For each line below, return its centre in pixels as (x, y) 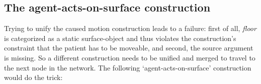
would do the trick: (33, 77)
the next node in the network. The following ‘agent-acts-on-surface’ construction (128, 67)
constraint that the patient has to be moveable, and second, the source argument (129, 48)
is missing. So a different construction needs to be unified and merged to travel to (130, 57)
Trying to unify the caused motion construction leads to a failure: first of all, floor (130, 28)
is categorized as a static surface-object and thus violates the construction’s (120, 38)
